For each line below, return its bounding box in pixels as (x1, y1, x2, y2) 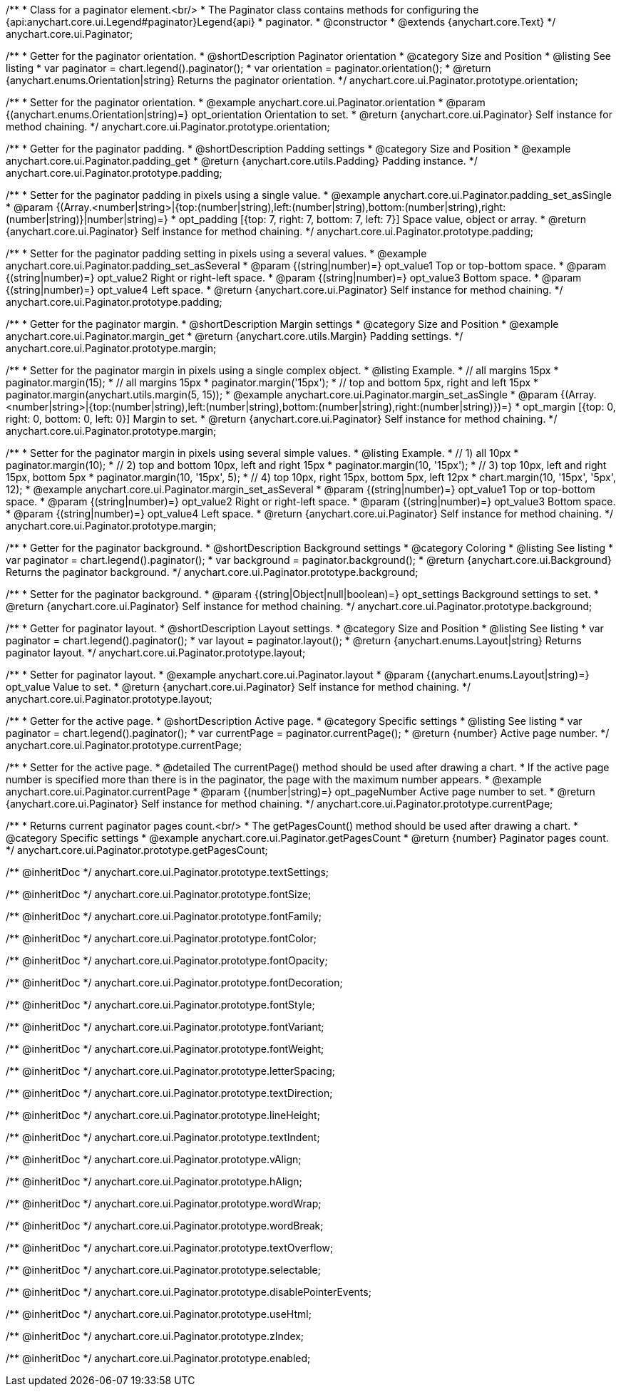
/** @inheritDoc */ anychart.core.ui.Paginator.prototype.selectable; (6, 1264, 322, 1276)
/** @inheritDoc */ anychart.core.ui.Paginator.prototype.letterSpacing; (6, 1065, 336, 1077)
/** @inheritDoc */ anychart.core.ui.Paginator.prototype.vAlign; (6, 1153, 302, 1165)
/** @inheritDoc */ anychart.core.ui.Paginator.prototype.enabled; (6, 1352, 311, 1364)
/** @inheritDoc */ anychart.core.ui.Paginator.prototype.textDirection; (6, 1087, 333, 1099)
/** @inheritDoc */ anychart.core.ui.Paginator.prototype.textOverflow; (6, 1242, 334, 1254)
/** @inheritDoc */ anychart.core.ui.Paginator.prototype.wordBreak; (6, 1220, 324, 1232)
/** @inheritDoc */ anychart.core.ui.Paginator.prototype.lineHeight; (6, 1109, 320, 1121)
